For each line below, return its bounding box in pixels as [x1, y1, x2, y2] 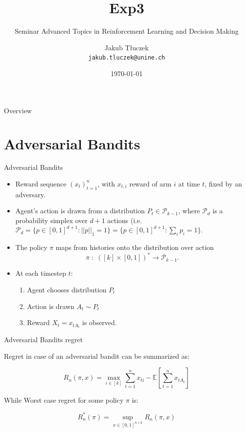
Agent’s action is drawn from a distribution [15, 206, 145, 216]
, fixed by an [205, 178, 242, 188]
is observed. [82, 317, 117, 328]
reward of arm [129, 178, 171, 188]
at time [178, 178, 200, 188]
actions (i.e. [107, 215, 142, 225]
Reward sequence [15, 178, 67, 188]
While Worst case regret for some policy [4, 395, 124, 405]
